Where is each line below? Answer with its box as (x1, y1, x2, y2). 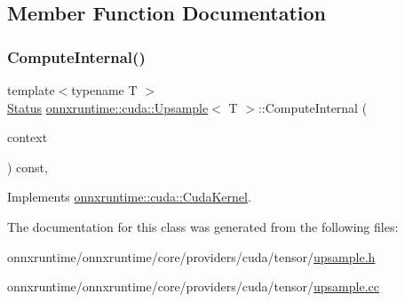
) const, (7, 157, 48, 176)
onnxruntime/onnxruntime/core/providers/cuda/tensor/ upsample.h (7, 247, 376, 266)
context (7, 128, 48, 147)
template (7, 81, 55, 99)
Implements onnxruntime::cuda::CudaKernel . (7, 187, 251, 206)
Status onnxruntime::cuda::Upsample (7, 98, 209, 116)
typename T (71, 81, 138, 99)
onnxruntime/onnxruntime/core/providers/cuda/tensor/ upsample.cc (7, 277, 379, 296)
